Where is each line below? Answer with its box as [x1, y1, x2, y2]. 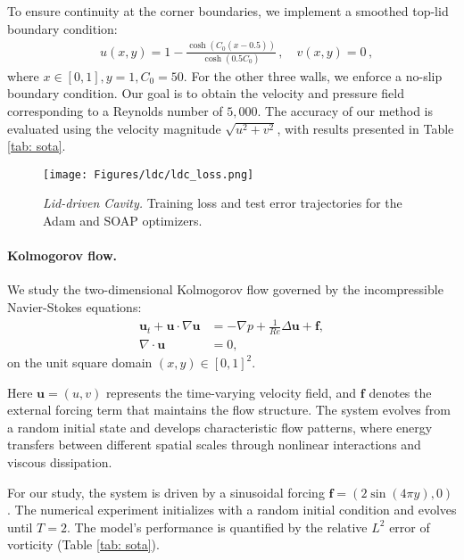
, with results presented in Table [277, 119, 454, 137]
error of [389, 517, 430, 536]
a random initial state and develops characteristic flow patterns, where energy [7, 417, 433, 436]
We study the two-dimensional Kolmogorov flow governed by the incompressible [7, 280, 443, 299]
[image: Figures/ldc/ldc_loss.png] [43, 168, 254, 181]
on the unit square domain [7, 353, 153, 372]
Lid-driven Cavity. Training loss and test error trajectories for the [43, 194, 402, 212]
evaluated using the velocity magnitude [7, 119, 221, 137]
